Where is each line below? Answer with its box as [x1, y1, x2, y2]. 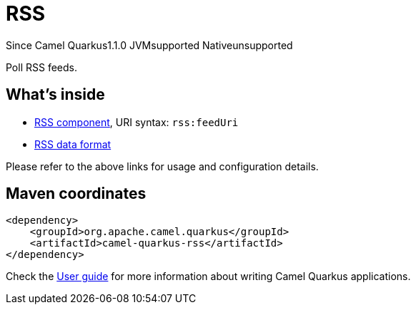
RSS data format [34, 138, 112, 150]
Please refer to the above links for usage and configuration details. [6, 160, 319, 172]
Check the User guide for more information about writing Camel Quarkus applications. [6, 270, 411, 283]
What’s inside [6, 86, 105, 104]
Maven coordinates [6, 185, 147, 203]
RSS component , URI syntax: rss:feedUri [34, 115, 239, 128]
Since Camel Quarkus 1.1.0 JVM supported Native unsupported [6, 38, 293, 51]
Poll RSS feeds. [6, 61, 77, 73]
